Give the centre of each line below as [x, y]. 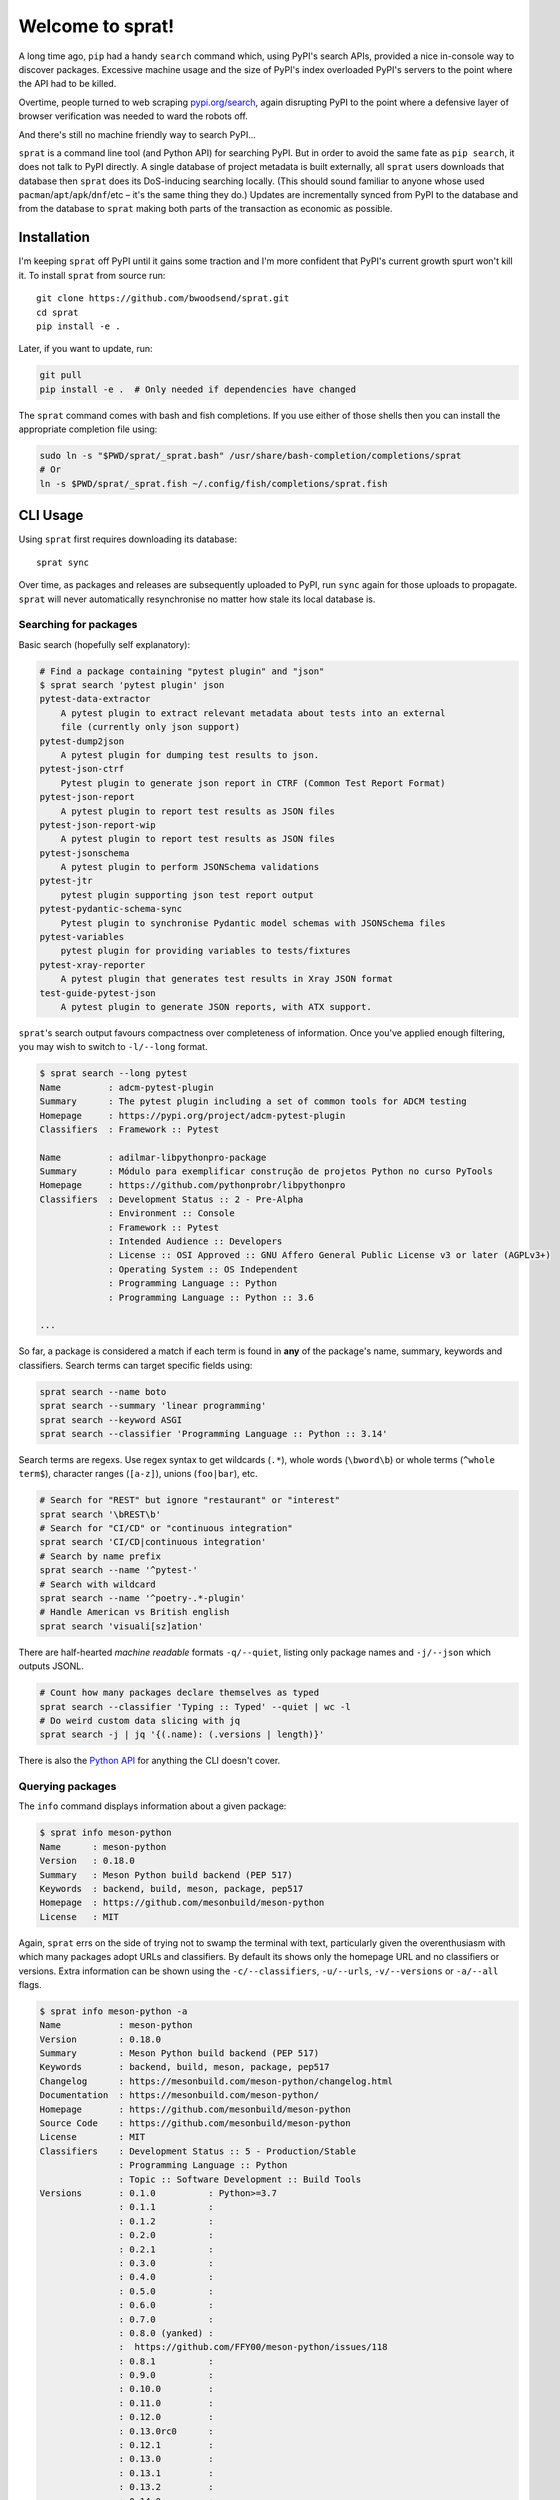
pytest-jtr [66, 881]
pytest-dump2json [82, 741]
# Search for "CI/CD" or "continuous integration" [166, 1528]
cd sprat [57, 312]
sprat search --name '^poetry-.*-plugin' [142, 1598]
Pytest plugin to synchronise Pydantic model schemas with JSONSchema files [253, 923]
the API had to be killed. [67, 84]
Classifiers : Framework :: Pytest [129, 1129]
